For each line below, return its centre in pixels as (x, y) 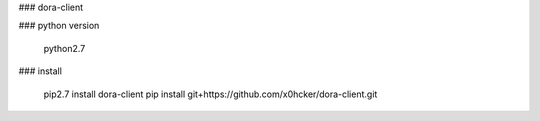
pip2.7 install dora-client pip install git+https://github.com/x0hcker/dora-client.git (210, 94)
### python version (59, 26)
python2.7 (64, 48)
